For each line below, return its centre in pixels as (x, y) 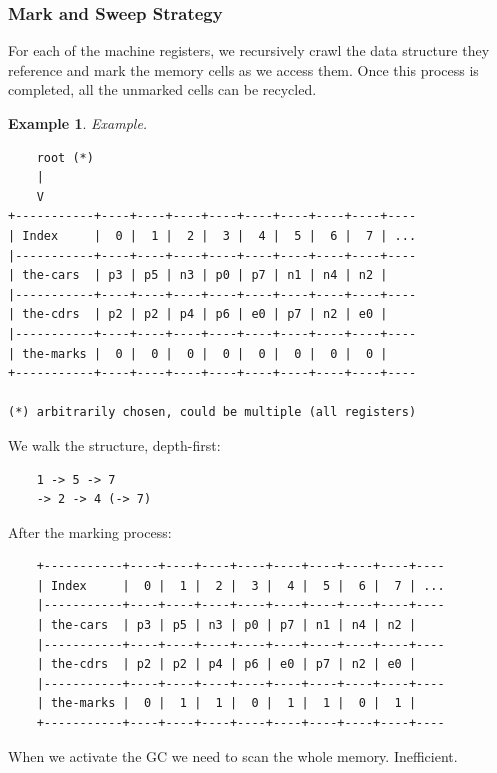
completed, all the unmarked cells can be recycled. (162, 89)
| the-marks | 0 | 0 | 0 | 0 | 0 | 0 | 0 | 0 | (198, 353)
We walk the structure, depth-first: (114, 444)
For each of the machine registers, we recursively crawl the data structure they (249, 50)
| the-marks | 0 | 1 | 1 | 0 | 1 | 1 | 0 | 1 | (226, 703)
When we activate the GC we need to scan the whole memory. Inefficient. (233, 755)
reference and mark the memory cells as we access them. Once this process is (243, 69)
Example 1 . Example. (78, 123)
